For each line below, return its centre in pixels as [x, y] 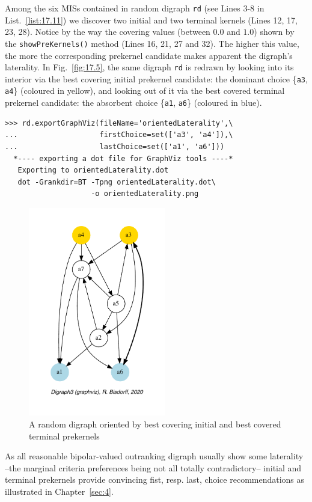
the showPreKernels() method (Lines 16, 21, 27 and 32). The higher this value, [152, 43]
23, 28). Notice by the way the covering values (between [108, 32]
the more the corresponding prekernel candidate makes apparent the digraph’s [149, 55]
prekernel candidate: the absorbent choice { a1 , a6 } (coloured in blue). [133, 103]
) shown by [274, 32]
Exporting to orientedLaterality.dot [93, 170]
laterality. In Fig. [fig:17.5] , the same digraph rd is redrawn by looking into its [149, 67]
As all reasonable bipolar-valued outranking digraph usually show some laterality [154, 456]
